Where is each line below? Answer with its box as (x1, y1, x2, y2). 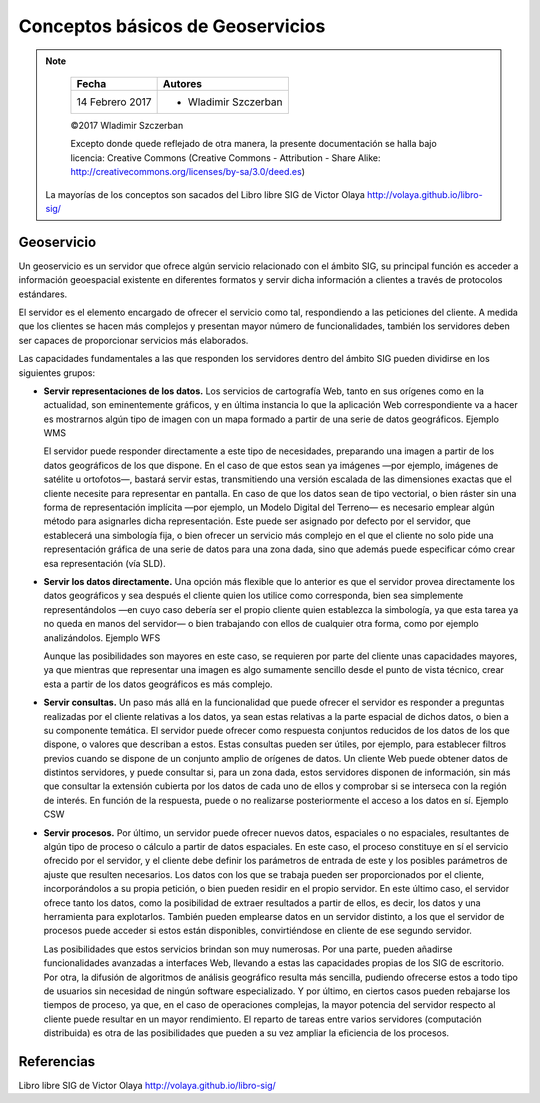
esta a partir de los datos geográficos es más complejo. (43, 678, 274, 690)
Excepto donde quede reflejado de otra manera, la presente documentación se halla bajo (70, 138, 437, 150)
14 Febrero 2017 (76, 95, 152, 109)
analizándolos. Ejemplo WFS (43, 631, 161, 644)
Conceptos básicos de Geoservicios (18, 15, 326, 37)
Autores (162, 76, 202, 90)
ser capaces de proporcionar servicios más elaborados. (18, 334, 249, 346)
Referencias (18, 1053, 96, 1070)
